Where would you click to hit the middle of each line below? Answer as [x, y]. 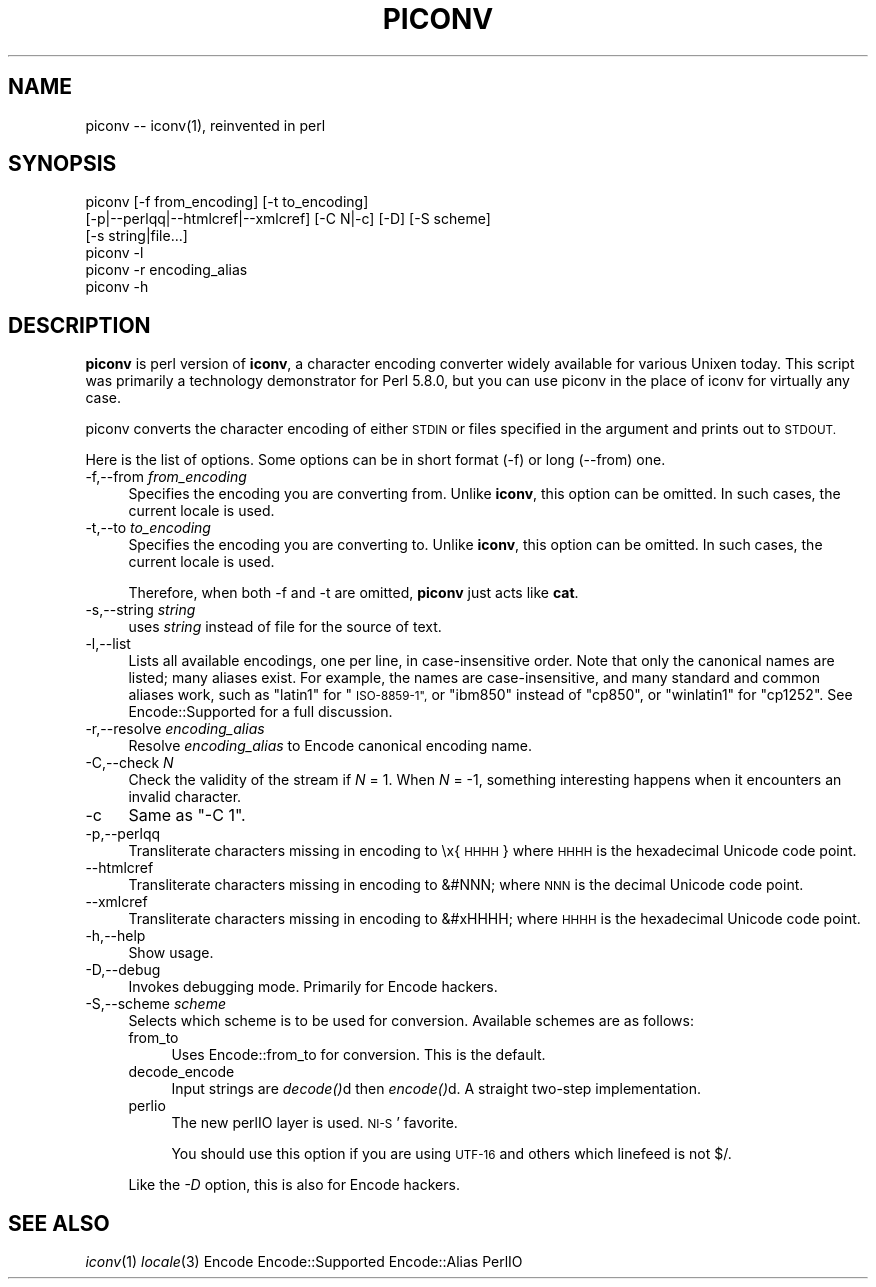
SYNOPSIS [62, 164]
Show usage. [171, 953]
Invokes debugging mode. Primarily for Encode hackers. [313, 987]
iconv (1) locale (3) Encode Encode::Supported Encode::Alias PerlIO [304, 1262]
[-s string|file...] [136, 236]
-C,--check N [129, 763]
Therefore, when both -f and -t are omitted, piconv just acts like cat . [353, 593]
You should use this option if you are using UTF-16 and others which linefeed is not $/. [451, 1154]
